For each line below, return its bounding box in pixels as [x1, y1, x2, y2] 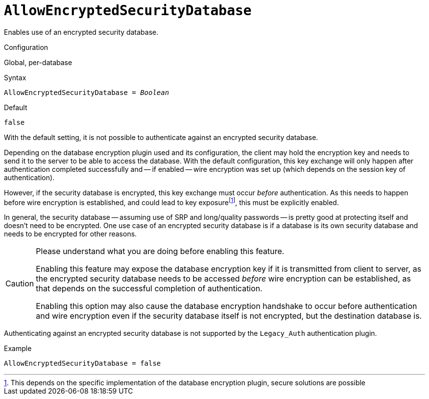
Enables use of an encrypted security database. [4, 27, 159, 36]
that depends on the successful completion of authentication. [36, 283, 262, 294]
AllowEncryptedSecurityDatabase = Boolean [4, 88, 169, 96]
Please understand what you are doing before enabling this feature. [36, 246, 285, 257]
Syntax [4, 73, 26, 82]
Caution [5, 279, 34, 289]
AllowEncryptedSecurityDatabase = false [4, 359, 161, 368]
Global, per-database [4, 58, 72, 67]
